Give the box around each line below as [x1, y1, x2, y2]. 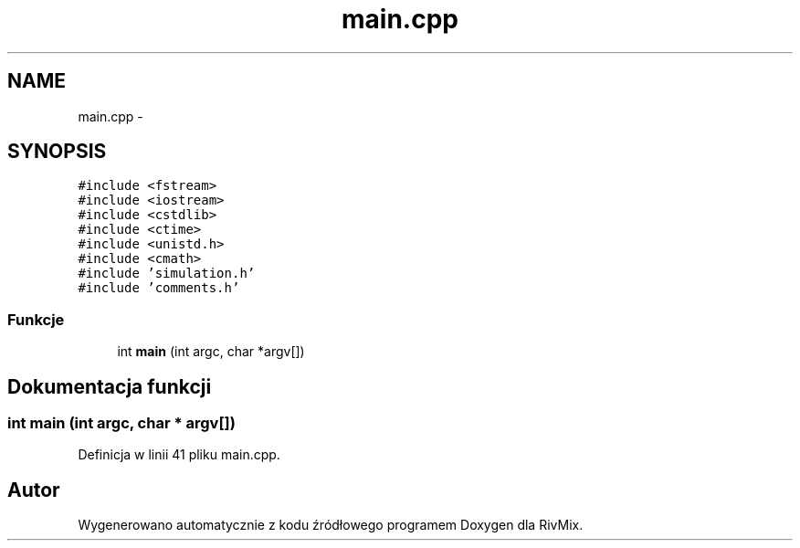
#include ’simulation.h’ [78, 266, 256, 281]
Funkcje [7, 310, 65, 329]
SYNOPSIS [7, 140, 107, 163]
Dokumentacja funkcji [7, 374, 212, 398]
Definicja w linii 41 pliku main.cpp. [78, 447, 280, 463]
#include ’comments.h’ [78, 280, 240, 296]
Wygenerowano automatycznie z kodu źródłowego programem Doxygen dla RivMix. [78, 517, 584, 533]
